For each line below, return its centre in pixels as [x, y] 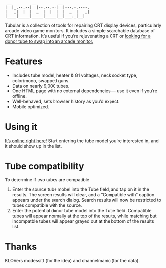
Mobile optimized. [31, 107]
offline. [20, 96]
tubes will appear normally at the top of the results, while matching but [84, 216]
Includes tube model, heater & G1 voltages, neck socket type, [75, 75]
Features [24, 61]
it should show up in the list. [34, 146]
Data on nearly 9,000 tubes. [41, 86]
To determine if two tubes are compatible [47, 179]
